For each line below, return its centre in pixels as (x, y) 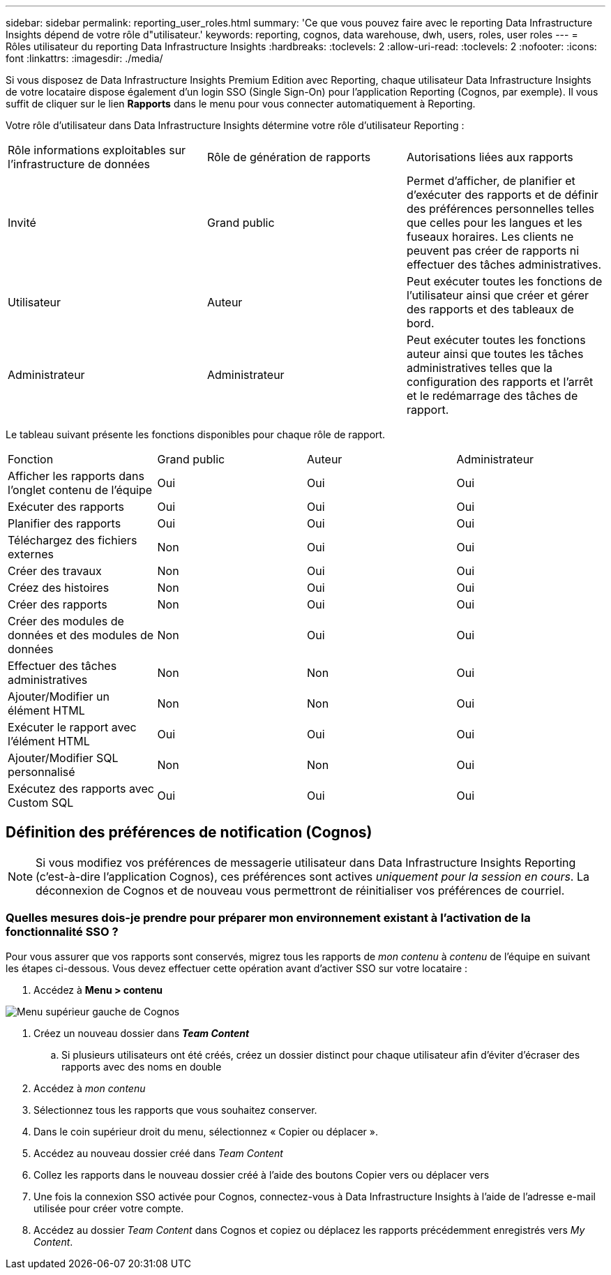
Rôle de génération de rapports (289, 157)
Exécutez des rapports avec (81, 789)
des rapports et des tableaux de (490, 309)
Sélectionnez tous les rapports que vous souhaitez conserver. (175, 1110)
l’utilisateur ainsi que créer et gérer (498, 295)
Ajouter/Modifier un (59, 696)
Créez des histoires (59, 588)
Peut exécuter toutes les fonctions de (504, 281)
